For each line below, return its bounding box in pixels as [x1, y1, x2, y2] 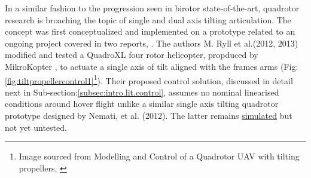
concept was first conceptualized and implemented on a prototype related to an [5, 25, 295, 38]
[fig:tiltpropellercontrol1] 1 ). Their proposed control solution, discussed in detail [5, 72, 293, 87]
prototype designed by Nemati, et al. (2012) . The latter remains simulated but [5, 109, 292, 121]
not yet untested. [5, 121, 67, 133]
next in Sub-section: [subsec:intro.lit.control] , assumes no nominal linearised [5, 85, 279, 98]
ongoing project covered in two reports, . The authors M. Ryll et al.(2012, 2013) [5, 36, 298, 49]
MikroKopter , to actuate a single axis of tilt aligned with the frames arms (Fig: [5, 60, 298, 72]
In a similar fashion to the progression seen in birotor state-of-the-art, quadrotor [5, 2, 300, 14]
